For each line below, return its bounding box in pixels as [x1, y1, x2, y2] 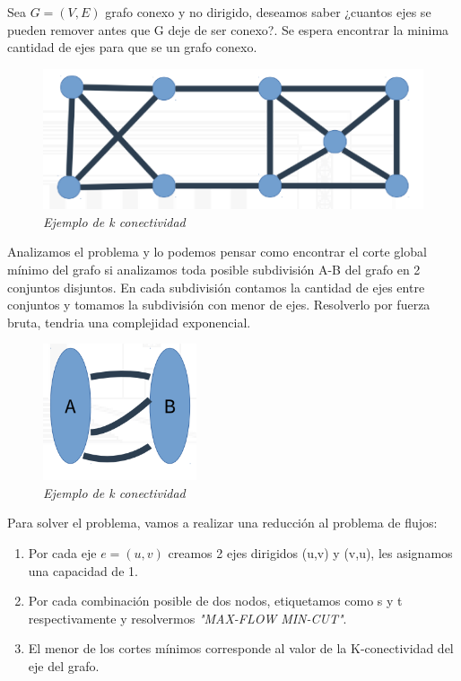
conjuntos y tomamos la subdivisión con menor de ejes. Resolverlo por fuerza [7, 295, 431, 314]
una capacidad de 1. [28, 561, 138, 580]
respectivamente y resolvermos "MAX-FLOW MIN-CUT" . [28, 608, 347, 627]
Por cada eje [28, 544, 97, 563]
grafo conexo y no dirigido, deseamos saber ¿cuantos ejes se [105, 3, 431, 21]
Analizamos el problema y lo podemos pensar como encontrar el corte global [7, 242, 427, 261]
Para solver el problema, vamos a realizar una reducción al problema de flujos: [7, 513, 438, 532]
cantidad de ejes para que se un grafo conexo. [7, 38, 257, 57]
